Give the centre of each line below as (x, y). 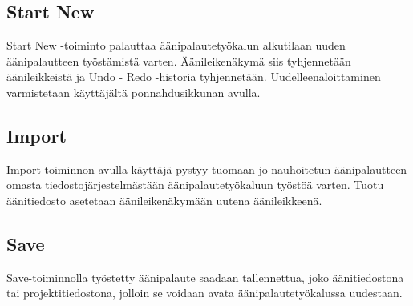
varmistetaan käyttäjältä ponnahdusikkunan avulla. (134, 92)
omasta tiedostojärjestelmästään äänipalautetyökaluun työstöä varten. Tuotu (195, 185)
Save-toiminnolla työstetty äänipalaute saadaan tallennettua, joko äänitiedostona (205, 277)
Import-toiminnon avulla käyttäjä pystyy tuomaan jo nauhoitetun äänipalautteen (207, 169)
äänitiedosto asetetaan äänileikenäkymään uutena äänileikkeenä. (164, 200)
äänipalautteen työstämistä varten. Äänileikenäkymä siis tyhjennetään (179, 60)
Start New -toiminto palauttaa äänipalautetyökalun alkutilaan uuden (176, 45)
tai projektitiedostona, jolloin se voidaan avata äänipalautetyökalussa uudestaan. (204, 293)
